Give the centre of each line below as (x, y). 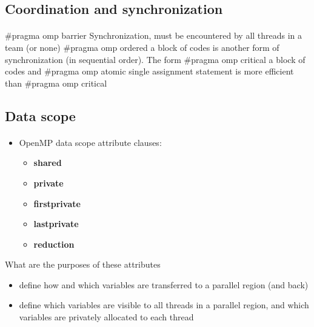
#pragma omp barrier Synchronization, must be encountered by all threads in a (154, 35)
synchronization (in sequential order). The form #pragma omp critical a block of (155, 59)
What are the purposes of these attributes (83, 264)
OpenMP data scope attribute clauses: (90, 142)
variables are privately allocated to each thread (106, 317)
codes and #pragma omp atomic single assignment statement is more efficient (149, 71)
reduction (54, 244)
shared (48, 163)
